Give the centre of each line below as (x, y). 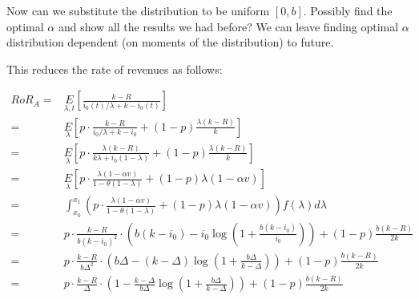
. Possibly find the (348, 10)
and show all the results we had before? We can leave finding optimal (228, 26)
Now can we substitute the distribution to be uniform (138, 10)
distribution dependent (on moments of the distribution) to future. (170, 42)
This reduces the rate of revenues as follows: (115, 69)
